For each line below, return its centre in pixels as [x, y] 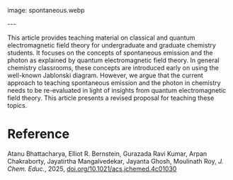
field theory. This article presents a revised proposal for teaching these [111, 98]
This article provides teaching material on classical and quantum [101, 38]
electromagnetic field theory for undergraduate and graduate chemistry [112, 45]
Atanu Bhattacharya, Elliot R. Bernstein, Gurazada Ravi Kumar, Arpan [107, 153]
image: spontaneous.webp [46, 10]
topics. [17, 105]
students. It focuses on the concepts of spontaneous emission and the [110, 53]
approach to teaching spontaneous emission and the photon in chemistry [114, 83]
